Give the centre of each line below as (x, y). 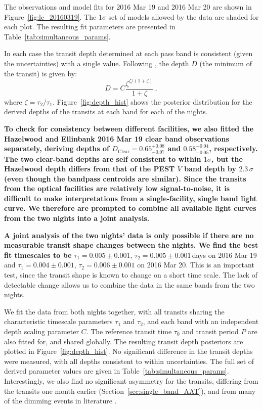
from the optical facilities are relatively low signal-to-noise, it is (117, 188)
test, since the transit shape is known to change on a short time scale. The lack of (131, 275)
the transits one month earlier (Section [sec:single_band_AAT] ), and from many (130, 391)
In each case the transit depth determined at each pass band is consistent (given (128, 53)
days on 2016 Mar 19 (224, 255)
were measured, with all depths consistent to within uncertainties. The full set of (129, 361)
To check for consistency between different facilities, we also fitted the (129, 128)
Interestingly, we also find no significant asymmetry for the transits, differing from (131, 380)
